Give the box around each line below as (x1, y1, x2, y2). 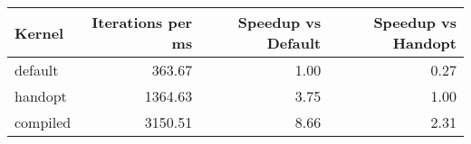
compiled (14, 112, 72, 132)
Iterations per (91, 12, 193, 32)
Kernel (14, 22, 64, 43)
